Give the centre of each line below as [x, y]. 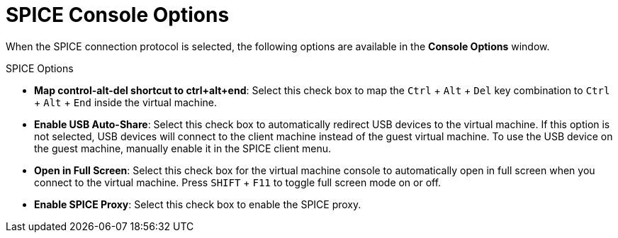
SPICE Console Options [118, 15]
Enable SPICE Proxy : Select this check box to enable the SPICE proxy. [198, 204]
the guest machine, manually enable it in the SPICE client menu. [183, 148]
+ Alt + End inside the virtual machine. [126, 102]
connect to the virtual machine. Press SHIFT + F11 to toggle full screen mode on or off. [238, 182]
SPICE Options [40, 68]
